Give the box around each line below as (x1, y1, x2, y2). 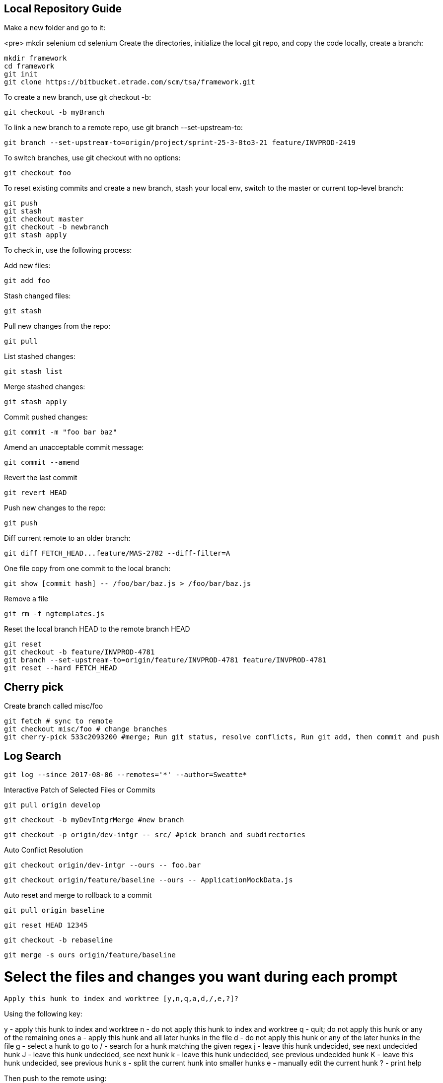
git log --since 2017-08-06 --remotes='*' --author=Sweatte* (4, 771, 247, 779)
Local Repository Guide (4, 2, 122, 15)
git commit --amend (4, 458, 79, 467)
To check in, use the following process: (4, 246, 132, 255)
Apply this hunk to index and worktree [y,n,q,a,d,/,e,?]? (4, 994, 239, 1003)
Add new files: (4, 261, 51, 270)
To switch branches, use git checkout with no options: (4, 153, 181, 162)
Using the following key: (4, 1009, 82, 1018)
